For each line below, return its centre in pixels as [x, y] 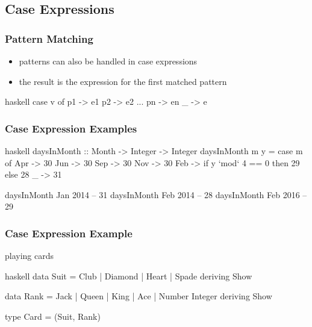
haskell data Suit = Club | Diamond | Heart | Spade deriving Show [129, 276]
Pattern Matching [49, 38]
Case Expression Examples [71, 128]
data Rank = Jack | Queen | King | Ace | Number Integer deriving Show [139, 296]
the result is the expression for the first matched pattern [123, 81]
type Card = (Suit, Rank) [53, 316]
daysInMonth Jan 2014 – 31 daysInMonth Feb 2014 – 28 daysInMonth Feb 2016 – [156, 194]
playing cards [30, 256]
